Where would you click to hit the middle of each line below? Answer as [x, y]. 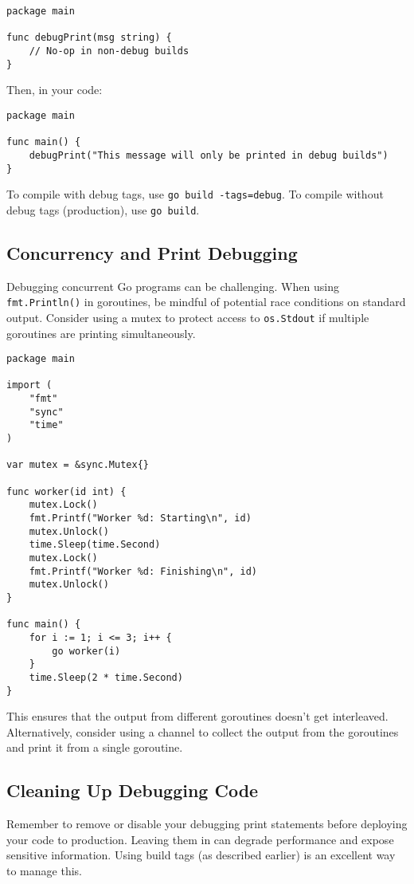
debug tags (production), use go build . [103, 209]
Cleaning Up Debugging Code [133, 790]
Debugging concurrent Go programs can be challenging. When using [173, 286]
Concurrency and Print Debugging [152, 252]
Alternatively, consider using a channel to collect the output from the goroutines [203, 731]
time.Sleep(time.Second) [95, 545]
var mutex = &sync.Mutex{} [78, 465]
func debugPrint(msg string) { [89, 38]
